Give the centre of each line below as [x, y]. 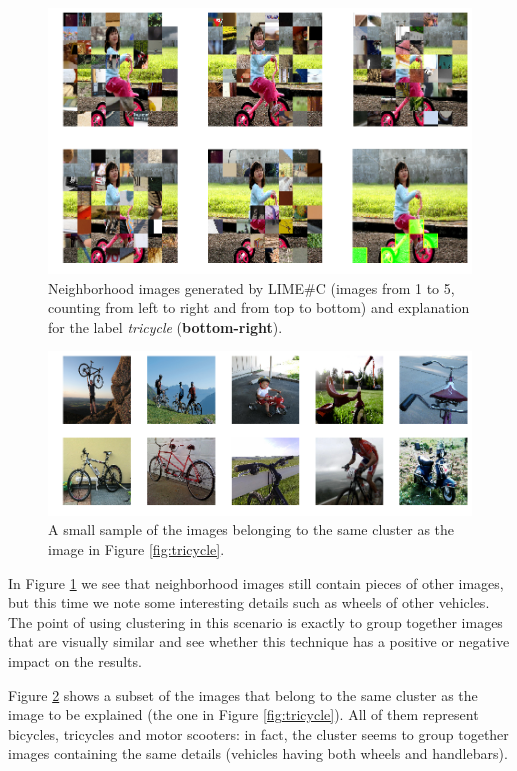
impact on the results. [75, 661]
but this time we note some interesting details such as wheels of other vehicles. [249, 602]
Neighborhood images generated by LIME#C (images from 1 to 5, [251, 287]
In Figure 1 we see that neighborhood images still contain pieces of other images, [256, 582]
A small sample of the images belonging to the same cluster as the [251, 529]
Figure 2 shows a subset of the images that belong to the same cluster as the [243, 694]
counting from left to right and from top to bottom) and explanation [259, 307]
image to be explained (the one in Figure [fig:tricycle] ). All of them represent [243, 714]
